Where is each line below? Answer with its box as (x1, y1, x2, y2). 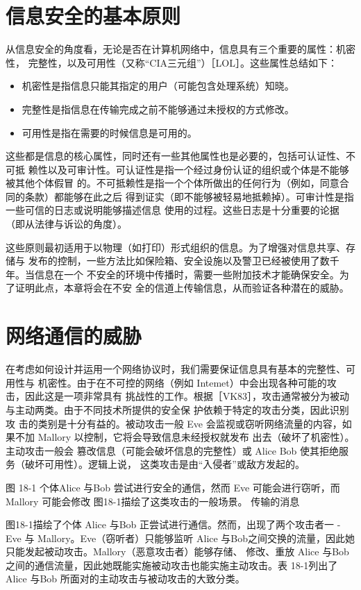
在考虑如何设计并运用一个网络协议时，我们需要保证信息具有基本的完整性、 (6, 362, 346, 376)
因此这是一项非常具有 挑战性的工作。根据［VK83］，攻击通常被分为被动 (24, 389, 350, 403)
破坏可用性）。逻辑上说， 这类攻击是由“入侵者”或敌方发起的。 (24, 457, 305, 471)
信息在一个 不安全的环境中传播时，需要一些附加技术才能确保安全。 (34, 267, 339, 281)
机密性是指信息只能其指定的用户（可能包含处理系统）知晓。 (22, 78, 294, 93)
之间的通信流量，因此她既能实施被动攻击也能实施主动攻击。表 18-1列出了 (6, 557, 338, 572)
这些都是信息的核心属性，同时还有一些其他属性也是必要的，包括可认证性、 (6, 149, 346, 163)
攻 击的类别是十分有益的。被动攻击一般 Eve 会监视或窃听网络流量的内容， (6, 416, 342, 430)
